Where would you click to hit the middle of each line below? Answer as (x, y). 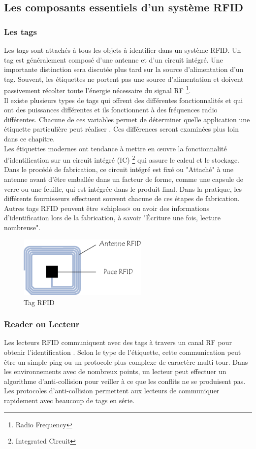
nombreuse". (22, 227)
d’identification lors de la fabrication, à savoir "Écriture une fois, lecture (112, 218)
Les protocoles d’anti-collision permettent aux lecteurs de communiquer (112, 391)
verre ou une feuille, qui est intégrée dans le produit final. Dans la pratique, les (123, 189)
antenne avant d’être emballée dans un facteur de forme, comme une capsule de (124, 179)
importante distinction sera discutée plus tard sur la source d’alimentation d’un (124, 69)
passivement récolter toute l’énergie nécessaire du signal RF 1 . (97, 90)
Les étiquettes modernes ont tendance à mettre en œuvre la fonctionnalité (115, 148)
